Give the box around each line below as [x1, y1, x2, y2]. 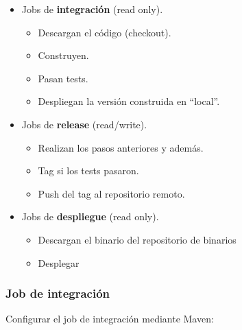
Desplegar [38, 255, 80, 270]
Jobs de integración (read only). [21, 2, 163, 16]
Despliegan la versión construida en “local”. [38, 94, 220, 108]
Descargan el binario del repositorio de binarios [38, 232, 237, 246]
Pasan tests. [38, 71, 88, 85]
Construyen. [38, 48, 89, 62]
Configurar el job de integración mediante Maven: [5, 311, 214, 326]
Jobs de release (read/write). [21, 117, 147, 131]
